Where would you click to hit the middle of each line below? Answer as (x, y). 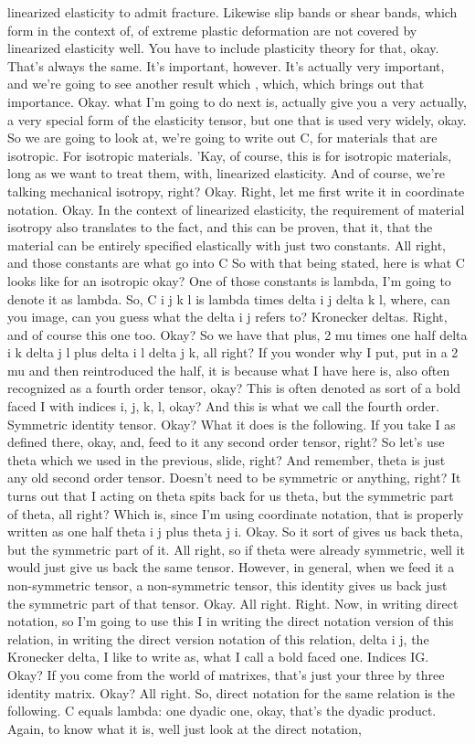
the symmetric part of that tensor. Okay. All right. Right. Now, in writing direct (233, 603)
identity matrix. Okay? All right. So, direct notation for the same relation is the (231, 692)
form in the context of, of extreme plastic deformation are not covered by (212, 30)
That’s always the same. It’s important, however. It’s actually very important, (226, 65)
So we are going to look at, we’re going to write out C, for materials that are (222, 138)
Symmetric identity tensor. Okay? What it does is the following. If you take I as (232, 424)
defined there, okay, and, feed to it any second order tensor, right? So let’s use (226, 442)
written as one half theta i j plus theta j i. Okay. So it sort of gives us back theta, (236, 531)
